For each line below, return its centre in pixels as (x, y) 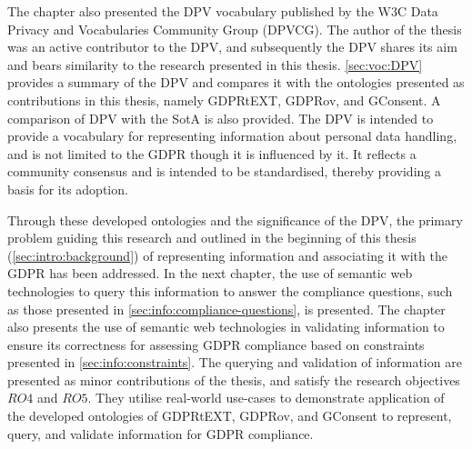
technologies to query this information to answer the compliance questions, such (230, 290)
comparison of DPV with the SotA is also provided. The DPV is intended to (221, 118)
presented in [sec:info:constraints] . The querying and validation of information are (235, 362)
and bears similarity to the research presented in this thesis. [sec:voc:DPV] (215, 64)
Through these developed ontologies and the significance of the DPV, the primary (235, 220)
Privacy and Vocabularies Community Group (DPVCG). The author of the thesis (235, 29)
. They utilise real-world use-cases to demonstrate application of (266, 398)
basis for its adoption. (68, 189)
